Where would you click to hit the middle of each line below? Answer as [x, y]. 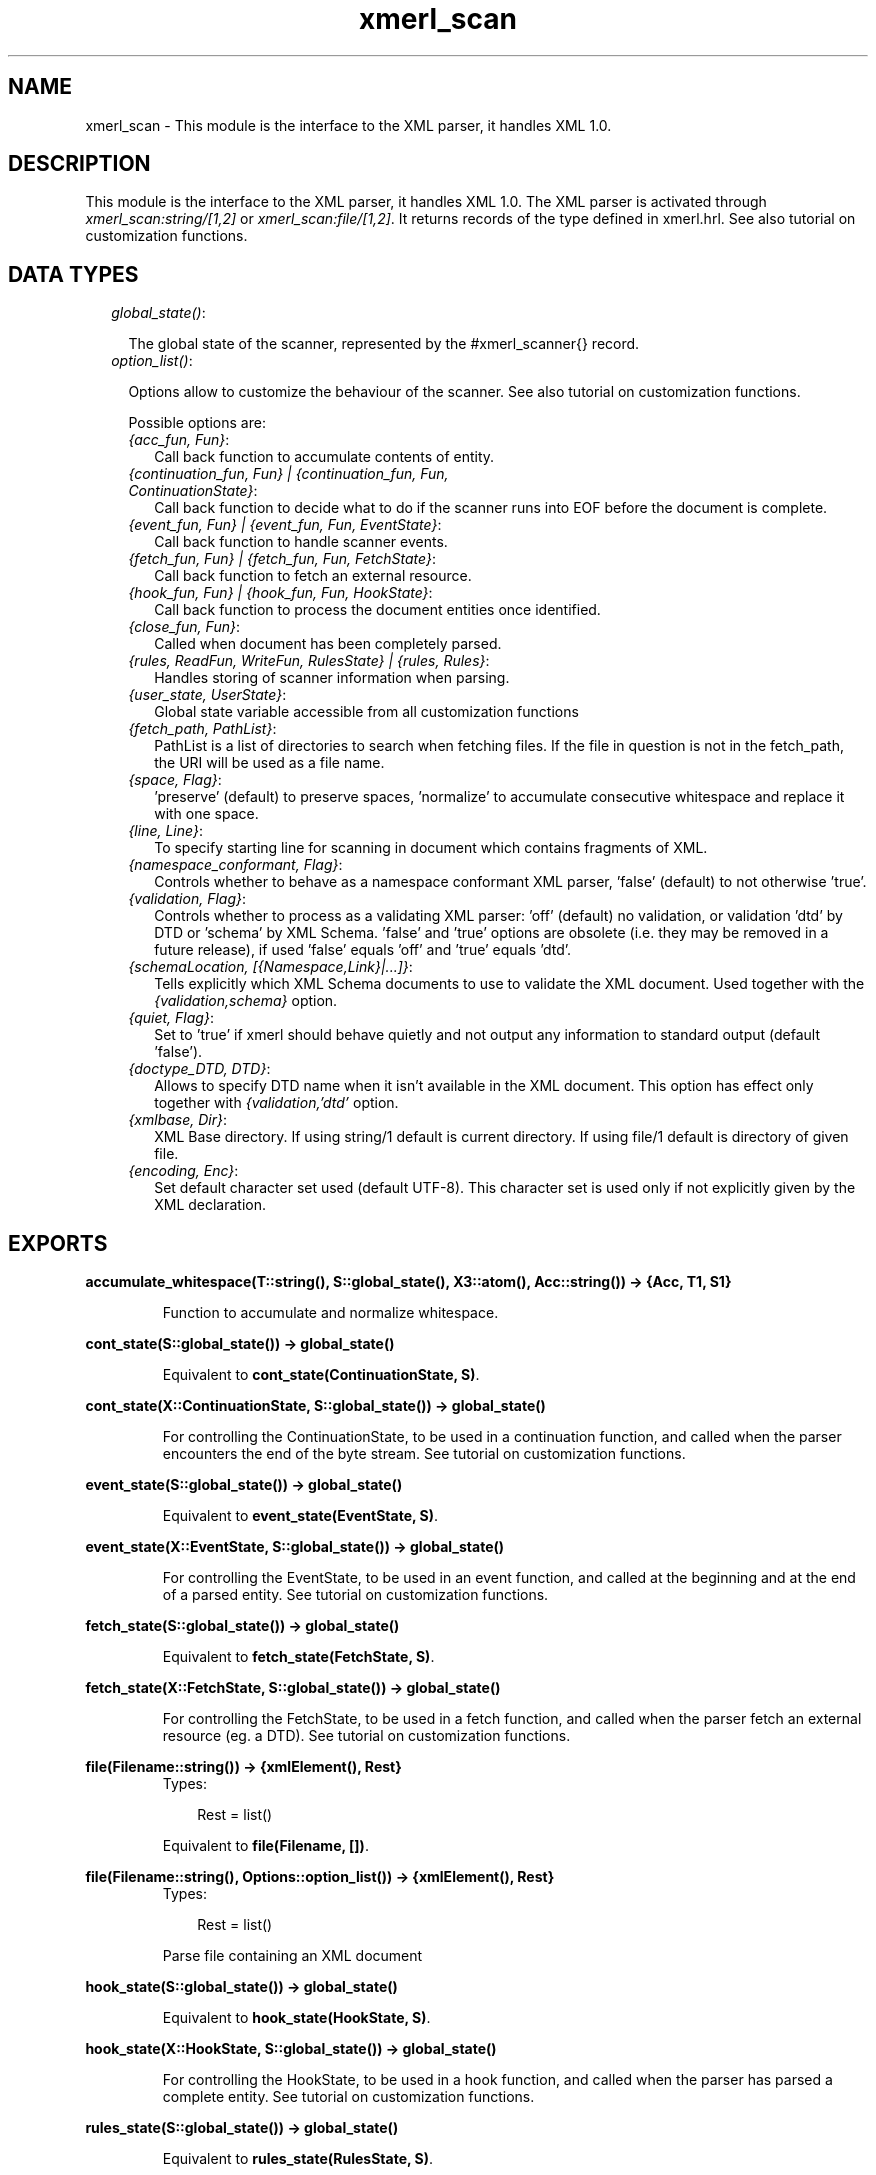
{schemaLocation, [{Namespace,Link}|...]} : [270, 967]
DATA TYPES [73, 274]
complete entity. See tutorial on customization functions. [348, 2097]
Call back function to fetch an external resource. [313, 576]
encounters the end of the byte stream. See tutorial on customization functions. [424, 1454]
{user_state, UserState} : [207, 695]
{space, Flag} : [175, 780]
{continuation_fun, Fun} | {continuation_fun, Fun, [288, 474]
